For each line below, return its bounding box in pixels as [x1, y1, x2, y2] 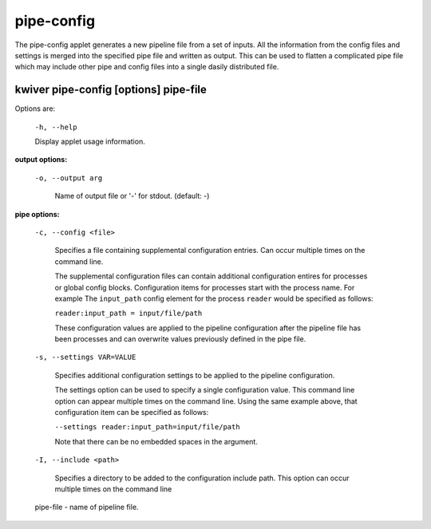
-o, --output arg [34, 173, 103, 183]
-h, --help [34, 122, 77, 132]
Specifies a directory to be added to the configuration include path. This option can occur [54, 473, 350, 483]
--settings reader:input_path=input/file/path [54, 423, 240, 432]
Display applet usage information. [34, 136, 145, 147]
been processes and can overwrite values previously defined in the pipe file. [54, 334, 306, 344]
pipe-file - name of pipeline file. [34, 503, 139, 512]
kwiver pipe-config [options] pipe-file [14, 83, 208, 97]
